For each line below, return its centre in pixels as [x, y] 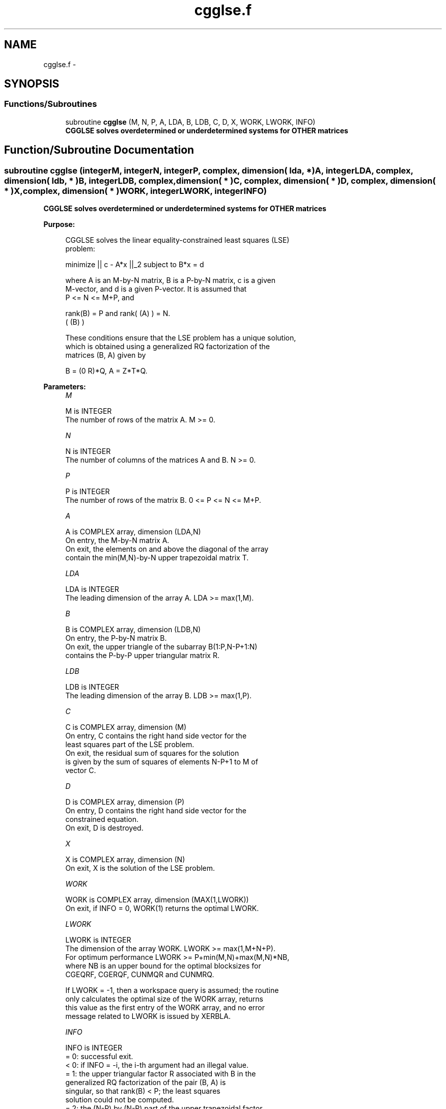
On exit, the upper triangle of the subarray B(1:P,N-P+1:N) [161, 647]
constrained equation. [102, 819]
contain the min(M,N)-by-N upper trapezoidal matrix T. [157, 558]
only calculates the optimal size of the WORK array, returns [164, 999]
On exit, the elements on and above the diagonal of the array [167, 549]
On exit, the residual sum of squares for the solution [152, 753]
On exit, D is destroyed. [104, 828]
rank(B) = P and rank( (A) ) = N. [118, 314]
